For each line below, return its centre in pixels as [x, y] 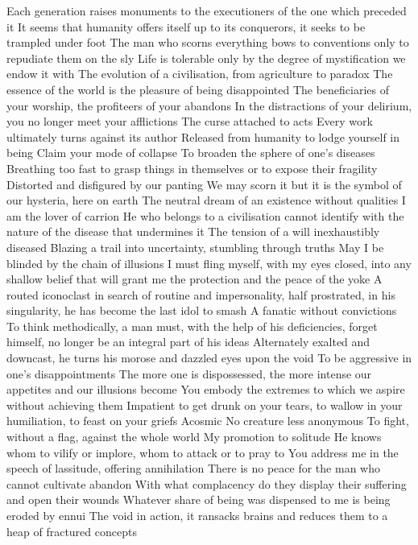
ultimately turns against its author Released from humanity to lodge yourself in [203, 136]
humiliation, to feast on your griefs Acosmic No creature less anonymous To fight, [208, 421]
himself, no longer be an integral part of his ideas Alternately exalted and [188, 342]
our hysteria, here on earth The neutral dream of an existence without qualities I [206, 200]
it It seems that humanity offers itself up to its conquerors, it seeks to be [186, 26]
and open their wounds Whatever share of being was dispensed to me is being [199, 500]
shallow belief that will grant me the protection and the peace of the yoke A [195, 279]
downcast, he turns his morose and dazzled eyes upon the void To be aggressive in [209, 358]
